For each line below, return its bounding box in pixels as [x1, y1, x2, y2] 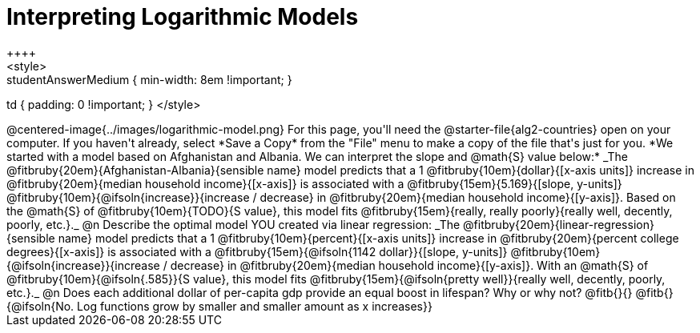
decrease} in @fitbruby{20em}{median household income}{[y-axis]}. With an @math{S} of [170, 258, 649, 272]
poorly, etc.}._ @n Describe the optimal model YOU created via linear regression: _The [6, 217, 461, 231]
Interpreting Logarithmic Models [6, 3, 359, 30]
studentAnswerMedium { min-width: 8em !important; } [6, 72, 292, 86]
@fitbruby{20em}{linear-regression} [463, 217, 654, 231]
